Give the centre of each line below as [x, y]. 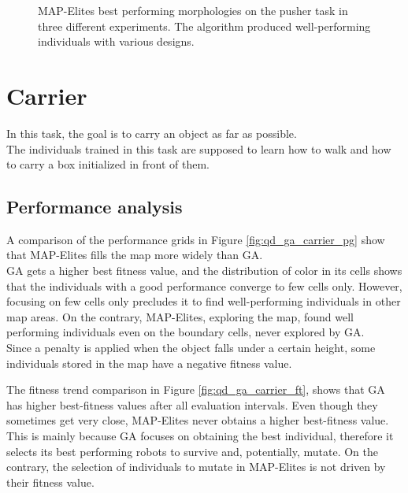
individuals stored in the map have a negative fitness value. [149, 363]
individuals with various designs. [116, 41]
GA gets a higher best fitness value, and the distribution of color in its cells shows [204, 271]
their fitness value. [50, 482]
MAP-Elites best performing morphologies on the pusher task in [193, 10]
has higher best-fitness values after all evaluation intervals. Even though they [192, 404]
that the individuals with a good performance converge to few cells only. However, [204, 285]
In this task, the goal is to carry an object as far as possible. [152, 133]
